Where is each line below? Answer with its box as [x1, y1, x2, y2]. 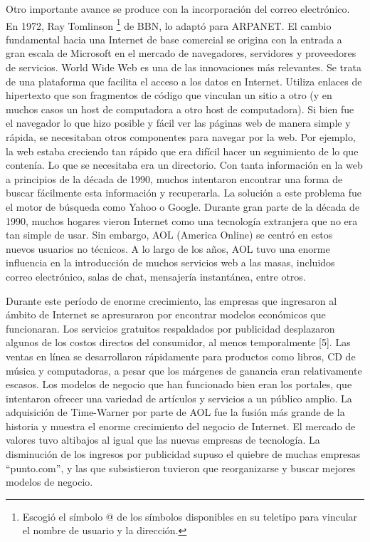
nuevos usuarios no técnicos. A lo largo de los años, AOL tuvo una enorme [6, 241, 330, 256]
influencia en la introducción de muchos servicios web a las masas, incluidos [6, 255, 335, 270]
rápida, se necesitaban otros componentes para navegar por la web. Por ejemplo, [6, 130, 356, 144]
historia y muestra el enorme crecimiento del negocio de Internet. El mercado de [6, 418, 356, 433]
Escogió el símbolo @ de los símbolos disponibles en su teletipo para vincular [22, 509, 358, 523]
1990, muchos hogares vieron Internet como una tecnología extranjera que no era [6, 213, 358, 228]
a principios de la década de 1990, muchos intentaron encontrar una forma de [6, 171, 343, 186]
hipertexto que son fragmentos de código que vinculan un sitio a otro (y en [6, 88, 332, 103]
